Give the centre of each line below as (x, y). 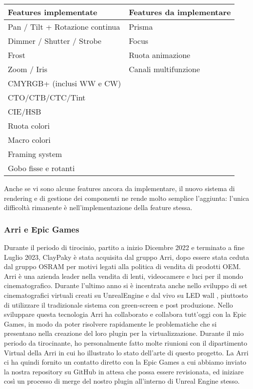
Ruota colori (29, 126)
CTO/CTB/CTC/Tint (47, 97)
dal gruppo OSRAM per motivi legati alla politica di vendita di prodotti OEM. (122, 266)
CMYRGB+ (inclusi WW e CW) (65, 83)
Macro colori (29, 140)
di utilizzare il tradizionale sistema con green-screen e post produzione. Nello (118, 304)
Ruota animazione (160, 55)
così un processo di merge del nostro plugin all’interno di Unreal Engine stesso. (122, 381)
